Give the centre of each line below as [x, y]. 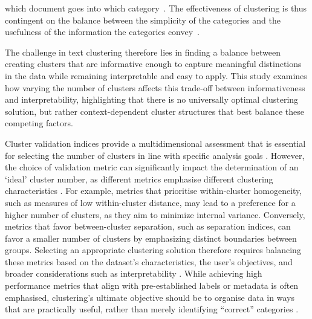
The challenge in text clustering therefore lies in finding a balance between [143, 52]
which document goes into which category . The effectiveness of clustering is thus [156, 8]
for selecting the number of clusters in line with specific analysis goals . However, [155, 155]
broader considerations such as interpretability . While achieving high [134, 273]
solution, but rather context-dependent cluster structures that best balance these [154, 111]
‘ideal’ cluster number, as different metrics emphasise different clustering [139, 179]
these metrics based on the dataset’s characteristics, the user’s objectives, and [149, 261]
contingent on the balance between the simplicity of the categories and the [143, 20]
